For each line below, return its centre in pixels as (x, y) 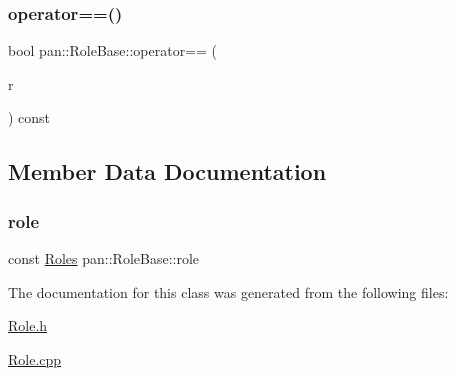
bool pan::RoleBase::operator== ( (113, 50)
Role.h (28, 325)
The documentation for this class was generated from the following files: (228, 291)
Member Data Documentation (167, 171)
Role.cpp (35, 358)
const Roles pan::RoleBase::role (104, 258)
